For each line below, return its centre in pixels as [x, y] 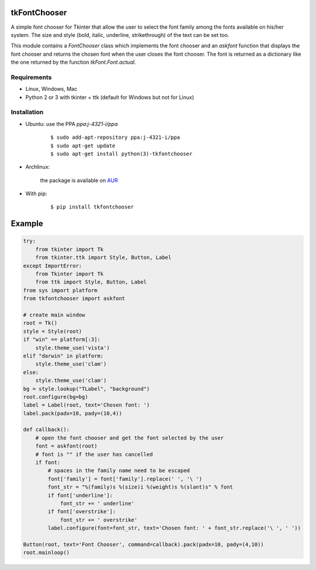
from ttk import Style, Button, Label [91, 282]
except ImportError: [52, 266]
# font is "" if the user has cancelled [94, 454]
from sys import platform [60, 290]
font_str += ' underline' [97, 503]
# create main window [54, 315]
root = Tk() [40, 323]
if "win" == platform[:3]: [62, 339]
